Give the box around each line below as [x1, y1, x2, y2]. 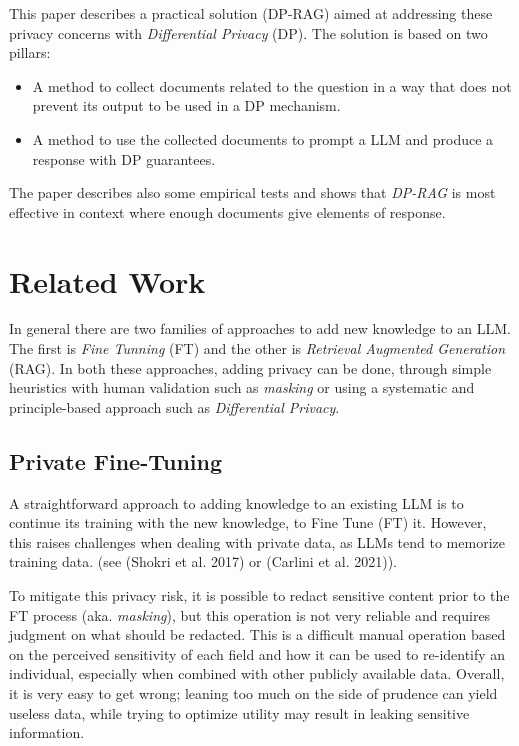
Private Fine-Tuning [9, 445, 223, 476]
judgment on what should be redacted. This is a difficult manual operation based [9, 624, 506, 645]
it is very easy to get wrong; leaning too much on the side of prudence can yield [9, 682, 498, 703]
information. [9, 722, 85, 743]
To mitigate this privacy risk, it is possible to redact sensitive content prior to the [9, 585, 510, 606]
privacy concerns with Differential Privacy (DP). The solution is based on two [9, 22, 488, 43]
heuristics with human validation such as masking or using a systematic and [9, 377, 475, 398]
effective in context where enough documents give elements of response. [9, 201, 446, 222]
